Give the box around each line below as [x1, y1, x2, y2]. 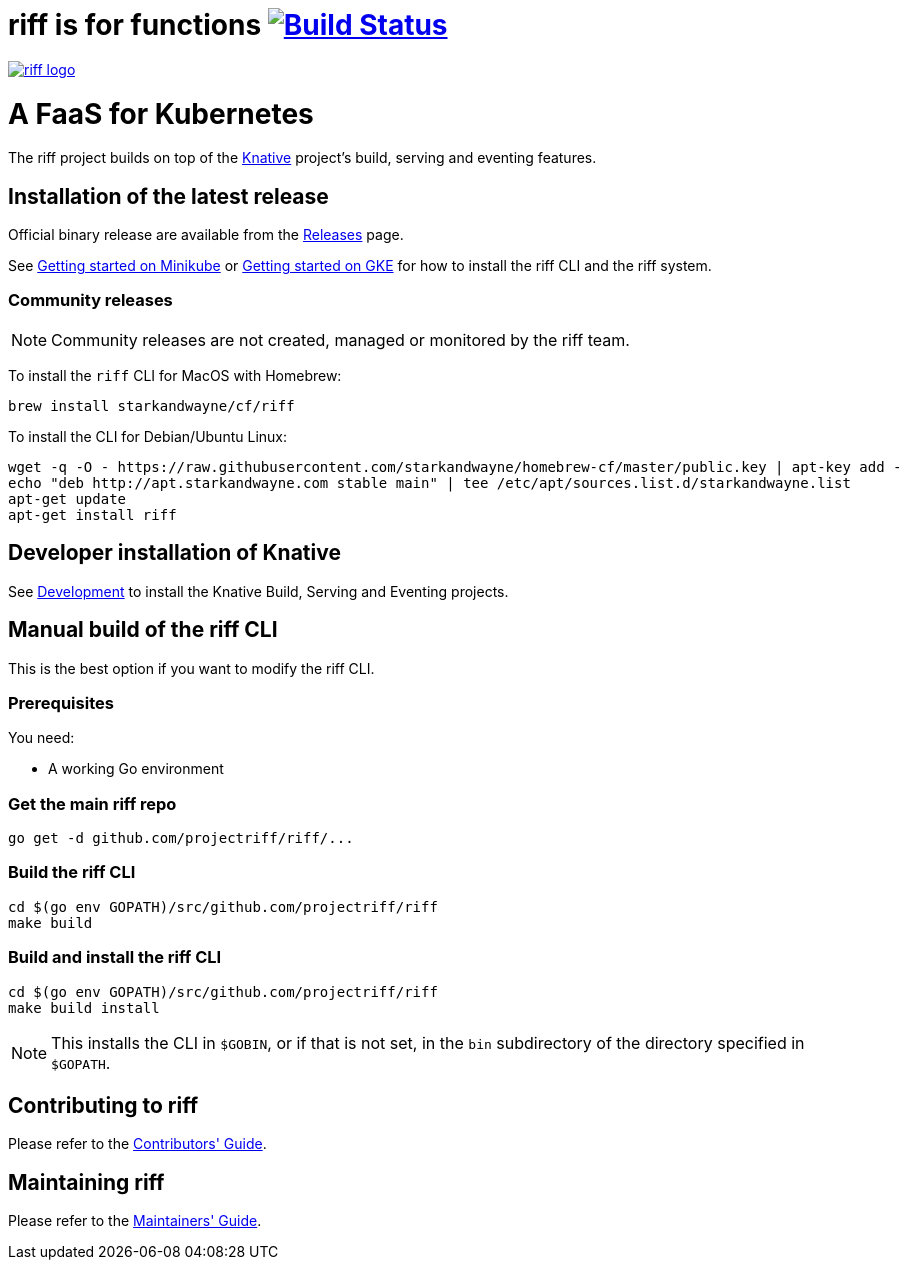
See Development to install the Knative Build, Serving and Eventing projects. [8, 582, 509, 600]
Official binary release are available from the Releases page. [8, 226, 404, 244]
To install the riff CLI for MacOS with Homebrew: [8, 366, 342, 384]
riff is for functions [8, 8, 262, 42]
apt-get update [8, 490, 127, 507]
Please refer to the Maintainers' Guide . [8, 1212, 262, 1230]
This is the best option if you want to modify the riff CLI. [8, 659, 375, 677]
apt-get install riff [8, 506, 177, 523]
